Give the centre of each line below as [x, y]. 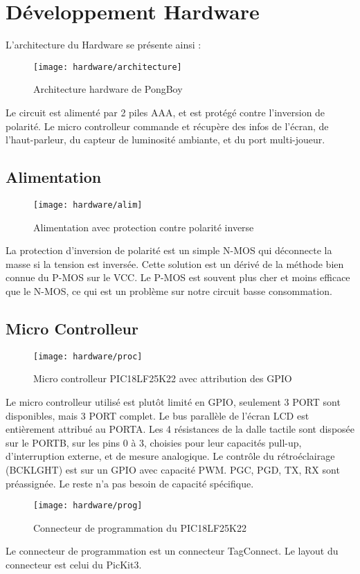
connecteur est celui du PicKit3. [74, 565]
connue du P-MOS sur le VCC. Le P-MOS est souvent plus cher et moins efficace [178, 277]
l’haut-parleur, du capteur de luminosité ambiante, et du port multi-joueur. [165, 140]
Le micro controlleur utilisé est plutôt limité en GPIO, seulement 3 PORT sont [173, 402]
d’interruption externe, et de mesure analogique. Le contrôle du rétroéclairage [170, 456]
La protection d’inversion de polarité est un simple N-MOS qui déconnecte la [169, 250]
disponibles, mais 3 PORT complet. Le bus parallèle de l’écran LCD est [157, 415]
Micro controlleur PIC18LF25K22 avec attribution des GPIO [163, 378]
